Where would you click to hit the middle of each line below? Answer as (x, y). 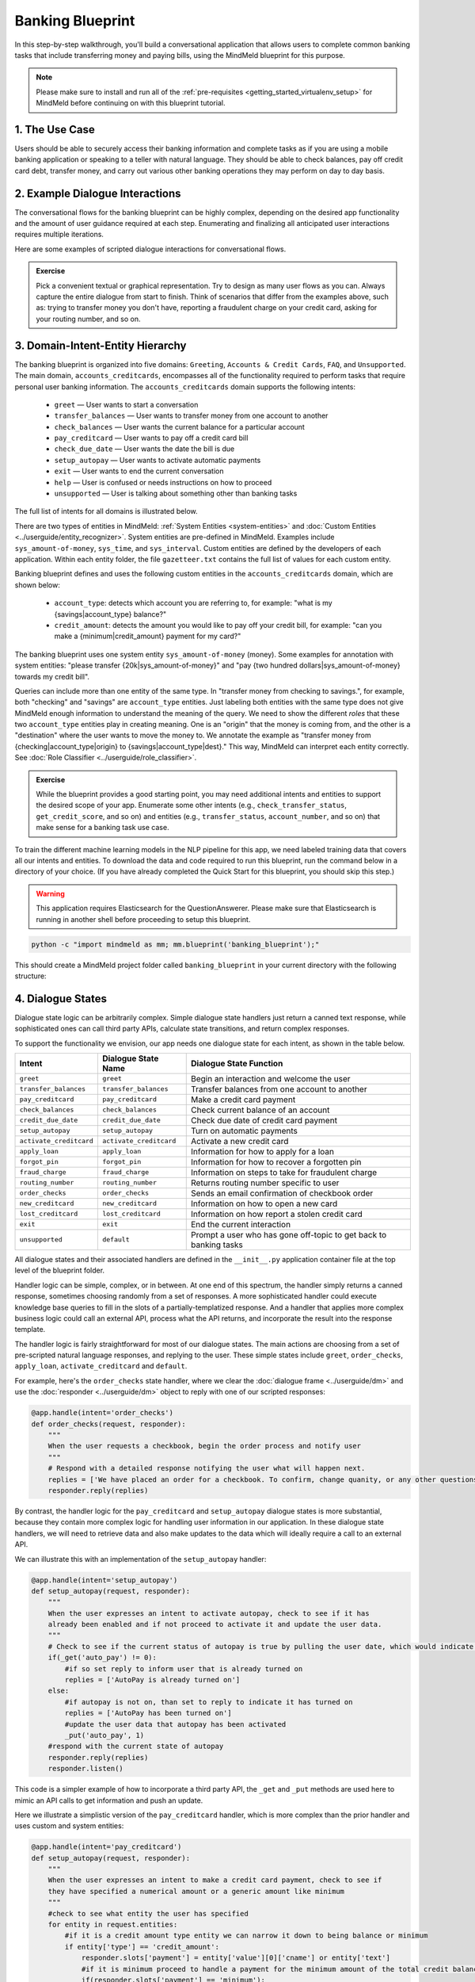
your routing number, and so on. (88, 319)
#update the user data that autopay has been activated (175, 1724)
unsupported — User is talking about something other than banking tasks (176, 494)
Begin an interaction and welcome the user (271, 1078)
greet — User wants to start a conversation (126, 404)
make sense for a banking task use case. (103, 828)
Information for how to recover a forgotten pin (276, 1161)
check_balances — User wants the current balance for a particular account (179, 427)
